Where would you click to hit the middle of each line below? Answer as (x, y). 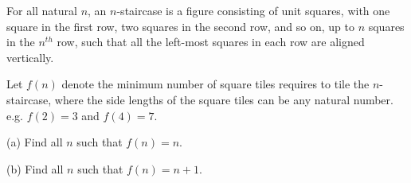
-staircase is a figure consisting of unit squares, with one (253, 10)
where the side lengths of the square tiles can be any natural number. (224, 99)
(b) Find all (35, 168)
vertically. (30, 57)
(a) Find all (35, 142)
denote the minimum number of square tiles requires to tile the (215, 84)
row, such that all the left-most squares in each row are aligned (211, 42)
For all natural (42, 10)
